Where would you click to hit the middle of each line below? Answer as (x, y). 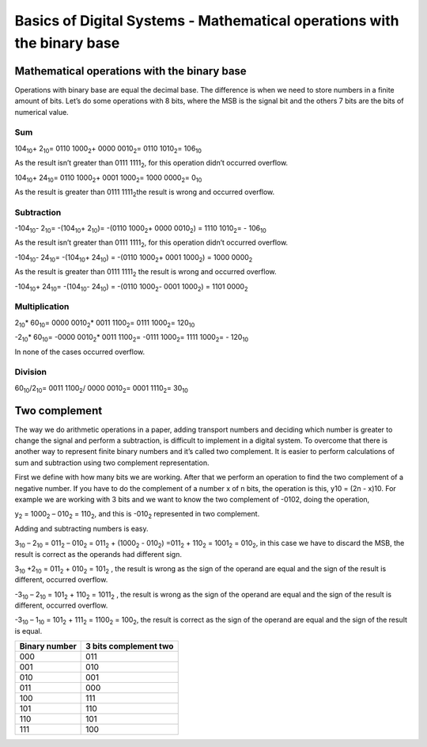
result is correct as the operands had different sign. (98, 554)
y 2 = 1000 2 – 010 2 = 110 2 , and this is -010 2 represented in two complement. (137, 515)
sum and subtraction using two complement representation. (112, 463)
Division (31, 372)
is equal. (28, 631)
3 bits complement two (130, 646)
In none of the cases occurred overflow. (80, 352)
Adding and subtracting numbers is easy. (82, 528)
